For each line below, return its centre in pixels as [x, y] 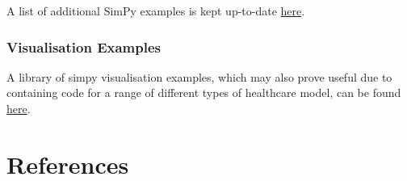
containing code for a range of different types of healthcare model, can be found [204, 93]
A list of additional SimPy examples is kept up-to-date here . [156, 11]
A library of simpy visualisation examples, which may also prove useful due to [199, 76]
